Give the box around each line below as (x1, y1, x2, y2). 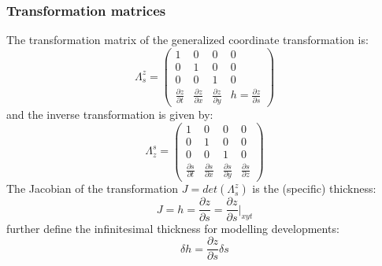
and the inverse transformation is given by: (6, 105, 213, 122)
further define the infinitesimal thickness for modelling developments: (6, 220, 339, 236)
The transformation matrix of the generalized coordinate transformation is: (6, 31, 369, 48)
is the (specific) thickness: (252, 180, 376, 197)
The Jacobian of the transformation (6, 180, 179, 197)
